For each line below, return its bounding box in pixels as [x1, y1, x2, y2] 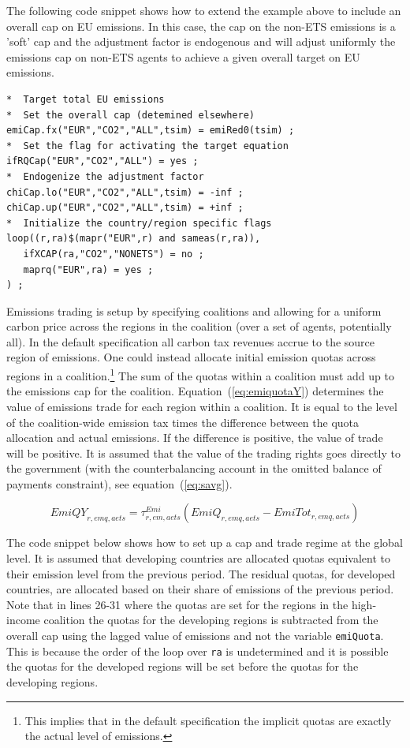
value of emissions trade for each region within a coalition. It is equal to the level [6, 398, 397, 414]
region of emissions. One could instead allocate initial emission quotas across [6, 349, 376, 365]
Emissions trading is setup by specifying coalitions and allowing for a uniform [6, 302, 382, 319]
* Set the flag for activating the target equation [6, 140, 289, 151]
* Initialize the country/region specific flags [6, 217, 272, 229]
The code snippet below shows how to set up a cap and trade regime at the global [6, 534, 403, 551]
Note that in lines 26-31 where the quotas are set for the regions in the [6, 596, 348, 612]
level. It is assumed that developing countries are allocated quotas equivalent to [6, 550, 390, 567]
